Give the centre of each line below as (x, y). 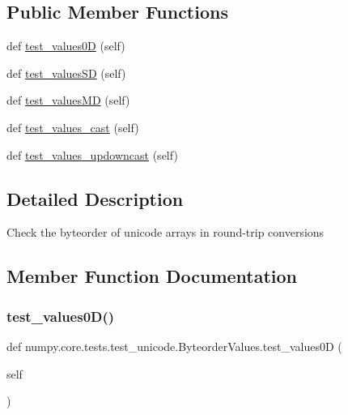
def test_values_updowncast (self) (92, 154)
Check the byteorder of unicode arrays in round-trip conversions (166, 232)
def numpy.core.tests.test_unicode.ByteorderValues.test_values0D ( (174, 346)
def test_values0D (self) (66, 46)
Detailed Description (95, 198)
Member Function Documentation (152, 276)
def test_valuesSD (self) (66, 73)
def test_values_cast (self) (73, 127)
